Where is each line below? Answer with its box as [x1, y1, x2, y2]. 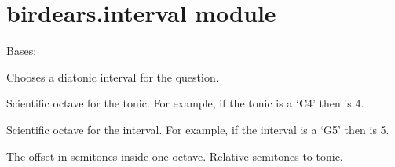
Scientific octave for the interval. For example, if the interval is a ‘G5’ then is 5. [6, 121, 390, 137]
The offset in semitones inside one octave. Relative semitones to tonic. [6, 147, 343, 164]
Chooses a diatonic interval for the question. [6, 68, 219, 85]
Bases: [6, 42, 37, 59]
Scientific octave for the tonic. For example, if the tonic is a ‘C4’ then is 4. [6, 95, 364, 111]
